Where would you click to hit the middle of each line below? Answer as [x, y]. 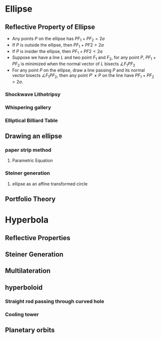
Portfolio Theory [30, 199]
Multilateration [28, 271]
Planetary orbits [30, 330]
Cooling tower [22, 314]
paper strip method [28, 150]
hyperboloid [24, 287]
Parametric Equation [32, 161]
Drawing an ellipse [33, 136]
